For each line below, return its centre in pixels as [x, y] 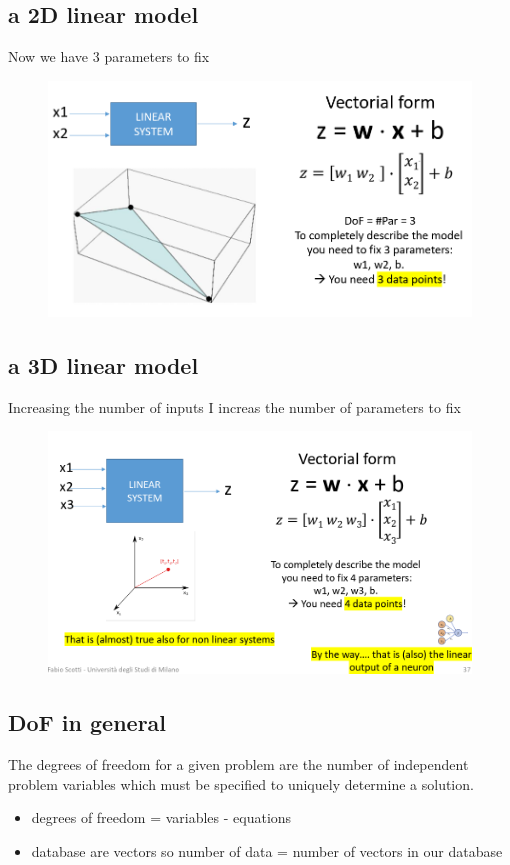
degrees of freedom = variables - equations [161, 817]
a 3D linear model [103, 364]
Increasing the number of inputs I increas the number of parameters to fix [234, 406]
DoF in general [87, 722]
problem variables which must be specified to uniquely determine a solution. [241, 783]
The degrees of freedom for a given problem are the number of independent [238, 764]
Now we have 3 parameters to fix [109, 56]
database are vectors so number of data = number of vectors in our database [267, 850]
